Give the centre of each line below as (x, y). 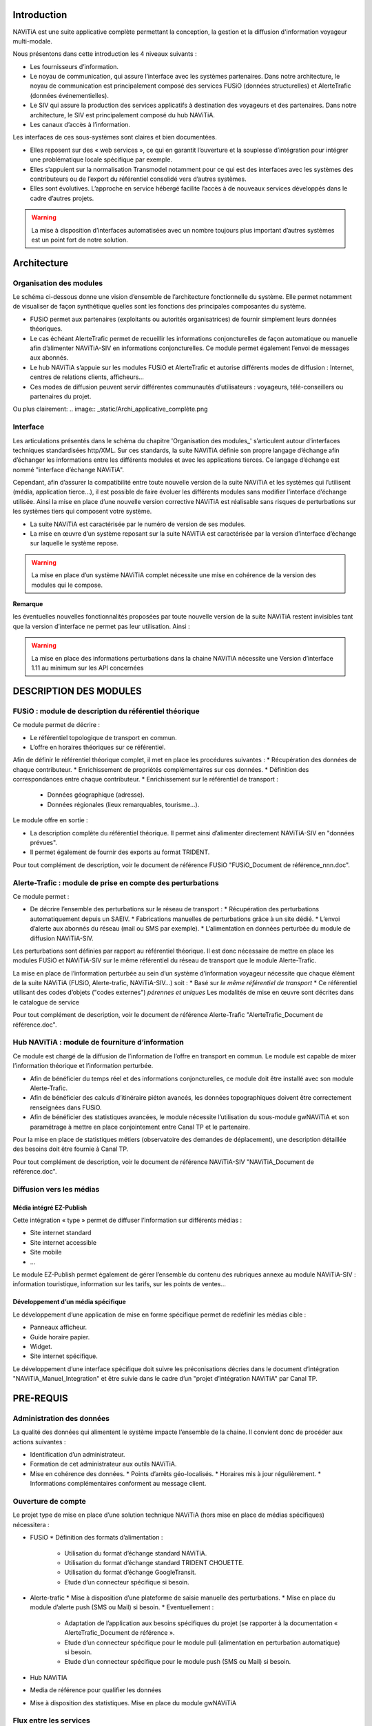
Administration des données (61, 1418)
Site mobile (46, 1252)
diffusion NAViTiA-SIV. (62, 938)
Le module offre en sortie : (51, 820)
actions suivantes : (39, 1442)
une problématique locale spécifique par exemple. (101, 159)
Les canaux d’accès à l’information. (80, 125)
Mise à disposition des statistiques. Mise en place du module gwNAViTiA (133, 1703)
